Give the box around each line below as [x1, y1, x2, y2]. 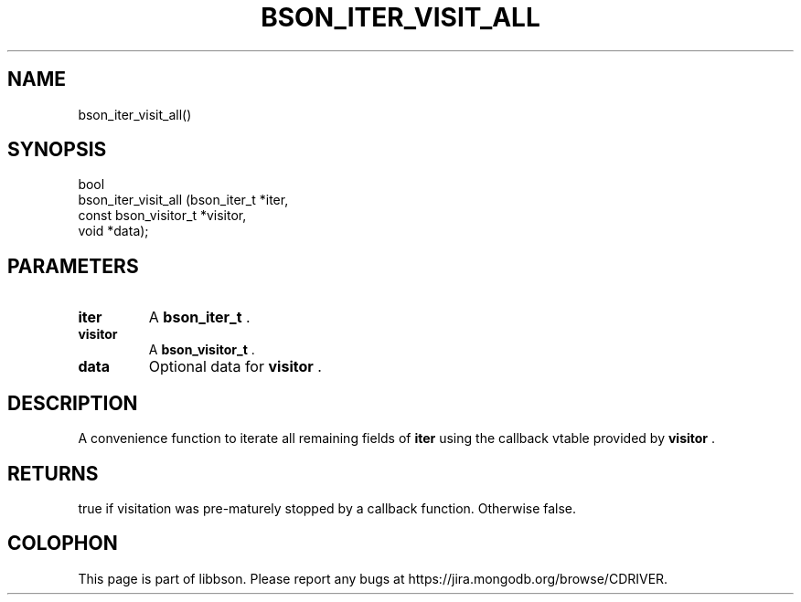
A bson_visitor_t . [148, 342, 255, 358]
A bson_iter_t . [148, 308, 251, 327]
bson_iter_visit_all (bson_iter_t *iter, [78, 192, 289, 208]
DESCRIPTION [7, 391, 138, 415]
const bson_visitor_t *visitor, [78, 207, 247, 224]
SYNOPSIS [7, 138, 107, 162]
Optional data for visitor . [148, 357, 322, 376]
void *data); [78, 223, 149, 239]
